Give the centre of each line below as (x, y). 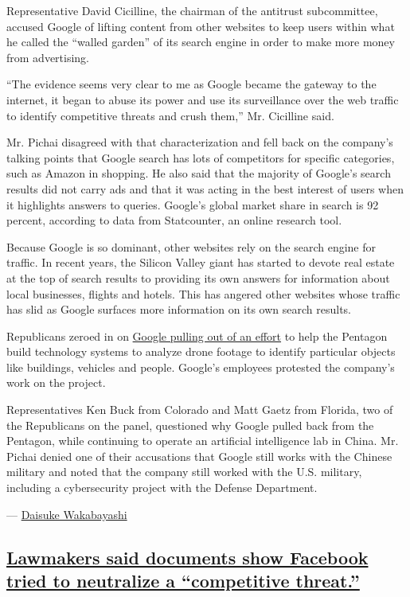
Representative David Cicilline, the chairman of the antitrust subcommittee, (192, 10)
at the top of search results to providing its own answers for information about (198, 277)
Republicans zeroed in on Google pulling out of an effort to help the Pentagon (197, 336)
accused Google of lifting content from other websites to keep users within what (201, 26)
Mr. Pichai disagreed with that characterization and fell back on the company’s (200, 142)
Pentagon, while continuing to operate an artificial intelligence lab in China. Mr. (203, 441)
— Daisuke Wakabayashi (67, 514)
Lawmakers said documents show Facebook (187, 557)
